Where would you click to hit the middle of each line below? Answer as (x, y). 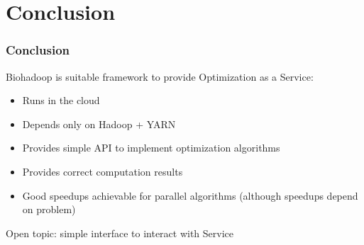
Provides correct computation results (103, 171)
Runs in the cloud (61, 100)
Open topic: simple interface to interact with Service (120, 233)
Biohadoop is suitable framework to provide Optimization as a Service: (160, 76)
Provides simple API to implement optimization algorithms (151, 148)
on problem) (49, 209)
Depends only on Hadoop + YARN (99, 124)
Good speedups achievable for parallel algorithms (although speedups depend (190, 195)
